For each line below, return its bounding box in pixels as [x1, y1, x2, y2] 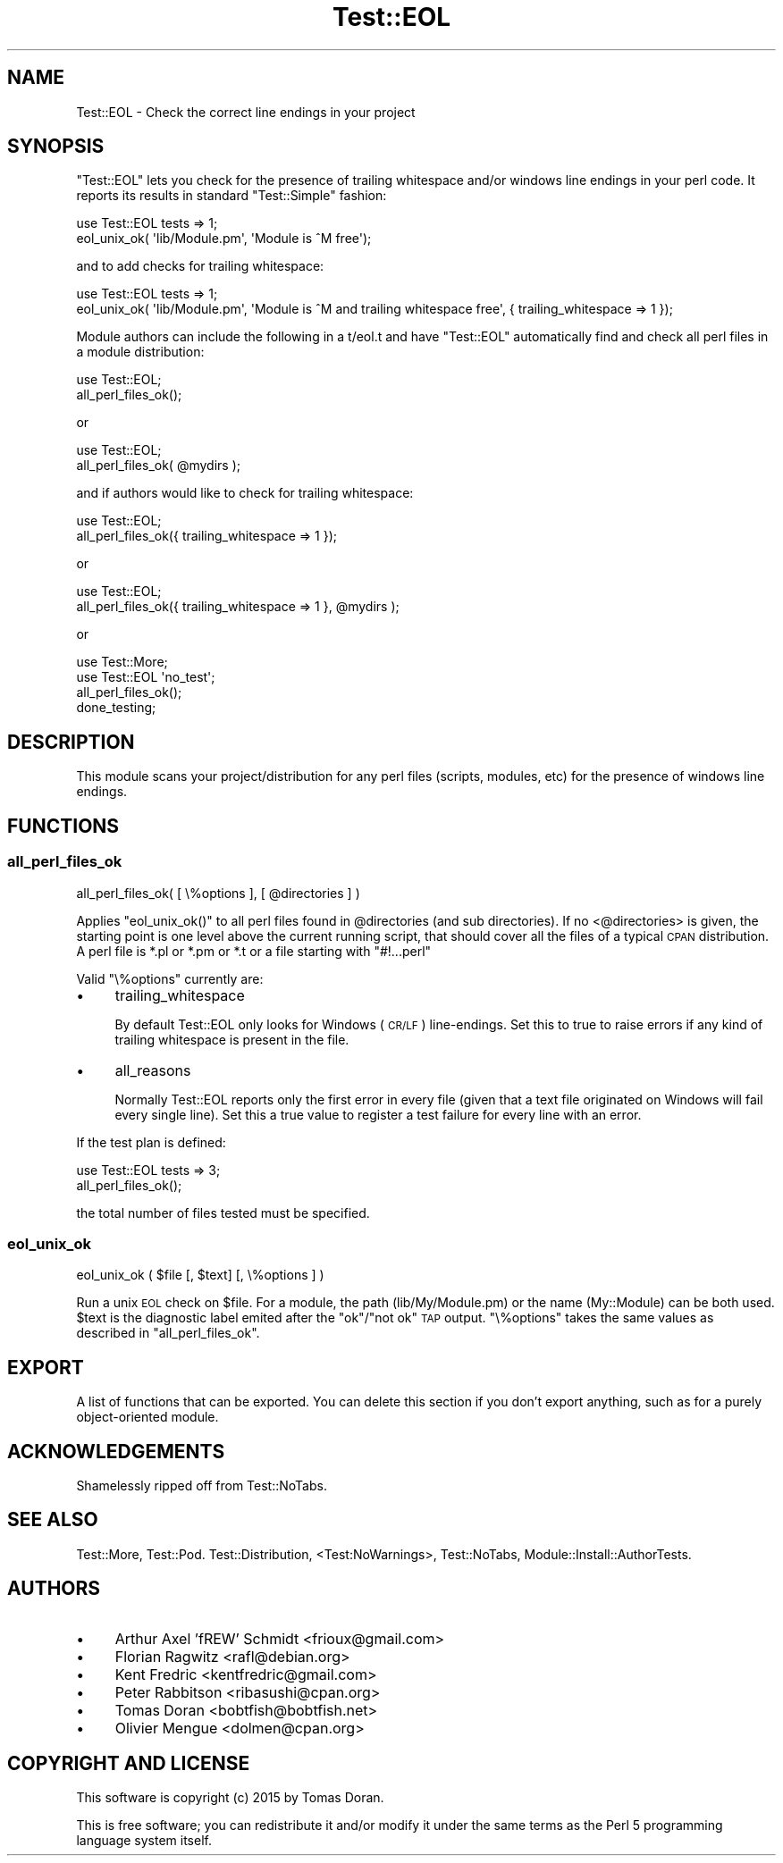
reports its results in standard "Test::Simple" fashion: [76, 188, 387, 204]
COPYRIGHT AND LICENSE [7, 1752, 250, 1775]
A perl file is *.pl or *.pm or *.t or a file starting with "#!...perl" [76, 943, 432, 959]
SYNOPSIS [7, 135, 105, 158]
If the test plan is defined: [76, 1134, 226, 1150]
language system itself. [76, 1833, 212, 1849]
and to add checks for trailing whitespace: [76, 258, 324, 274]
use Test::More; [76, 654, 168, 670]
